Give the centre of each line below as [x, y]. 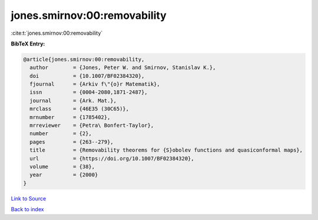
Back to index [27, 209]
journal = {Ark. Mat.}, [73, 101]
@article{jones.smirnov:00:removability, [84, 59]
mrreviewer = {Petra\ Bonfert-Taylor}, [92, 126]
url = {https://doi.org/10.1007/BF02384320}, [112, 158]
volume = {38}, [62, 167]
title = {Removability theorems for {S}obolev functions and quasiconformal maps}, [166, 150]
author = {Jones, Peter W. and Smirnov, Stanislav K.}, [123, 68]
